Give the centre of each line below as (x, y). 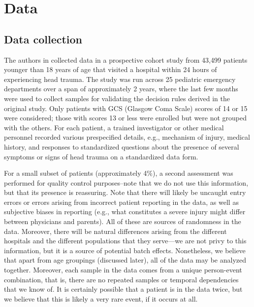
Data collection (43, 39)
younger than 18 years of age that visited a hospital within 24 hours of (111, 69)
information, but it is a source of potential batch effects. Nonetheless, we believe (125, 250)
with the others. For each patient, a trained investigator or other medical (114, 127)
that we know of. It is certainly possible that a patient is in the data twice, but (123, 289)
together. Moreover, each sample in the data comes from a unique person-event (123, 270)
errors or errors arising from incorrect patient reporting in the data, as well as (121, 202)
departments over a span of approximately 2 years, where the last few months (121, 89)
